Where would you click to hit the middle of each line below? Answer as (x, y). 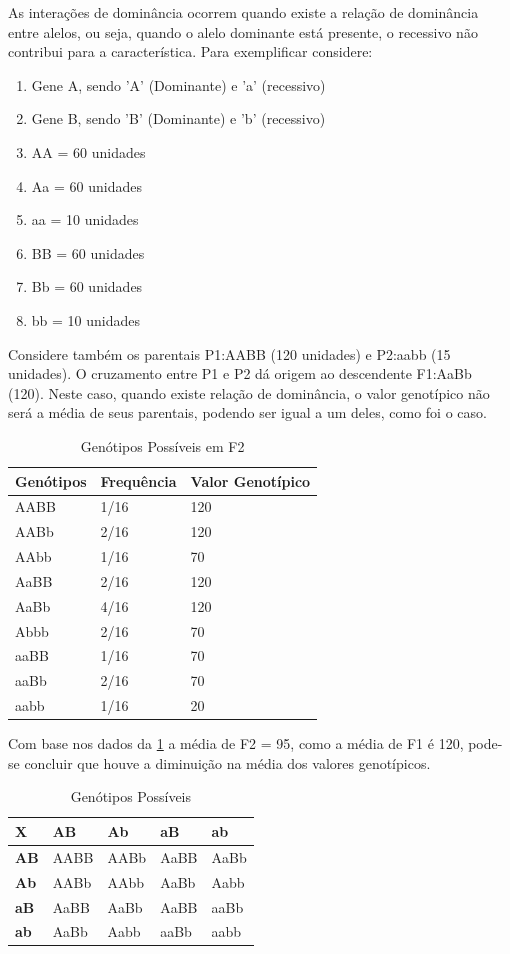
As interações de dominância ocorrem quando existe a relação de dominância (243, 12)
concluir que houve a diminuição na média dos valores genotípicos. (227, 762)
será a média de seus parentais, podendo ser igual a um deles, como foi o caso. (247, 412)
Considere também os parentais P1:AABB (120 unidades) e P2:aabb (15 (229, 353)
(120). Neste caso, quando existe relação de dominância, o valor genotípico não (249, 392)
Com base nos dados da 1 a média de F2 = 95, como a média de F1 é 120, (236, 743)
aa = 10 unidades (85, 219)
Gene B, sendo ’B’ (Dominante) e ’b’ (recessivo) (178, 118)
